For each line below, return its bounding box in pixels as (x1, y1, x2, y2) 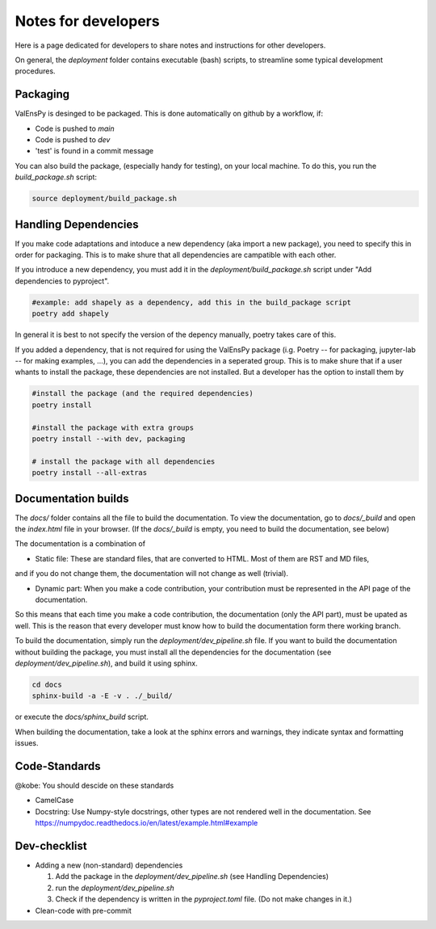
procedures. (15, 66, 56, 76)
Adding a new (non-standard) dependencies (35, 860, 183, 870)
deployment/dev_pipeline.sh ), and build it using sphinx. (15, 658, 198, 668)
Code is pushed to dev (35, 135, 111, 145)
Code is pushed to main (35, 124, 115, 133)
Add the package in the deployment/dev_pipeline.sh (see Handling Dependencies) (55, 872, 329, 881)
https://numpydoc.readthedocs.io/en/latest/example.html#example (35, 818, 258, 828)
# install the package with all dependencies (31, 456, 216, 466)
